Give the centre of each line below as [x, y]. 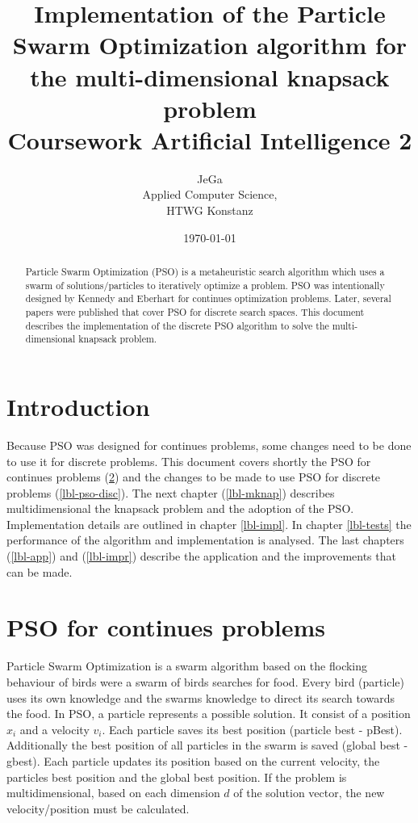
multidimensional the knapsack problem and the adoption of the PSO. [180, 508]
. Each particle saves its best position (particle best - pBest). [252, 729]
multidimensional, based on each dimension [113, 793]
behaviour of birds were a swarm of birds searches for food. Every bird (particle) [205, 681]
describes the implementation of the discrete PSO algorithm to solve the [177, 325]
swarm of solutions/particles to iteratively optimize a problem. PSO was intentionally [205, 285]
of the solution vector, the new [309, 793]
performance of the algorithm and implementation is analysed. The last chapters [205, 540]
